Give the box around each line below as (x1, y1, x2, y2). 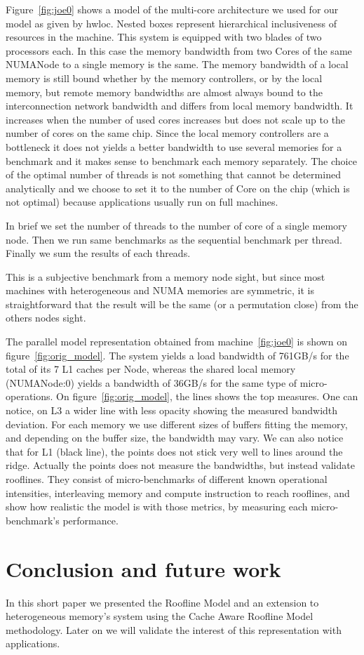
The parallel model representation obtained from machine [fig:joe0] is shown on (6, 334, 347, 349)
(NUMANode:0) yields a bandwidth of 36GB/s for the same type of (6, 375, 297, 390)
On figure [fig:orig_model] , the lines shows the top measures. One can (56, 389, 358, 404)
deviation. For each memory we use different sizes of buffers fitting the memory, (6, 416, 348, 431)
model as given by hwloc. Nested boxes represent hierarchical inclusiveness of (6, 15, 337, 30)
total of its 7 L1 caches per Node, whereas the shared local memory (6, 362, 296, 376)
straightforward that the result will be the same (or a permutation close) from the (6, 296, 358, 311)
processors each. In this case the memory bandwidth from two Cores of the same (6, 43, 352, 58)
